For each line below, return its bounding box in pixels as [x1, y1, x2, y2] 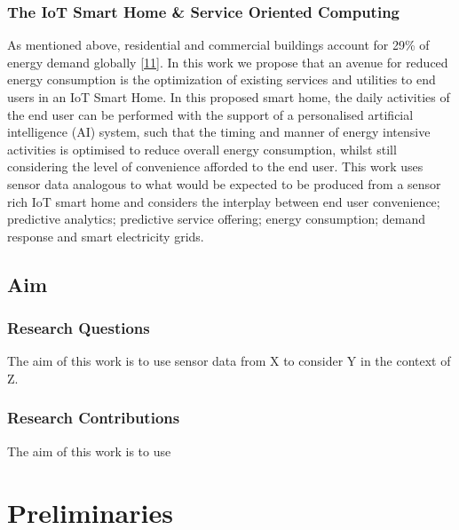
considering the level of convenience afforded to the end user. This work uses [7, 157, 423, 176]
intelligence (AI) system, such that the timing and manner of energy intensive [7, 123, 431, 141]
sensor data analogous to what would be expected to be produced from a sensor [7, 174, 441, 193]
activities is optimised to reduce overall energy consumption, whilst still [7, 139, 397, 158]
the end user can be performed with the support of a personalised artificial [7, 105, 414, 123]
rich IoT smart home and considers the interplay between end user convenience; [7, 192, 440, 210]
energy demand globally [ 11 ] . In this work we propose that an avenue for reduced [7, 52, 448, 71]
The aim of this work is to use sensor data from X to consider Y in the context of [7, 352, 451, 370]
